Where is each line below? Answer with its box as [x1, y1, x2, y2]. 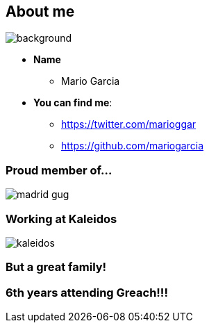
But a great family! [6, 260, 107, 274]
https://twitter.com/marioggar [61, 118, 197, 131]
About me [6, 3, 75, 20]
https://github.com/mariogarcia [61, 140, 203, 152]
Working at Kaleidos [6, 211, 117, 226]
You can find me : [33, 97, 112, 109]
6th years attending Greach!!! [6, 285, 168, 300]
